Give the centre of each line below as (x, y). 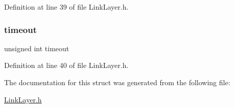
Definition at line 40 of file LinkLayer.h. (66, 65)
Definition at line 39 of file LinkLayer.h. (66, 7)
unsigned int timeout (37, 48)
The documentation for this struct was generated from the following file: (117, 82)
